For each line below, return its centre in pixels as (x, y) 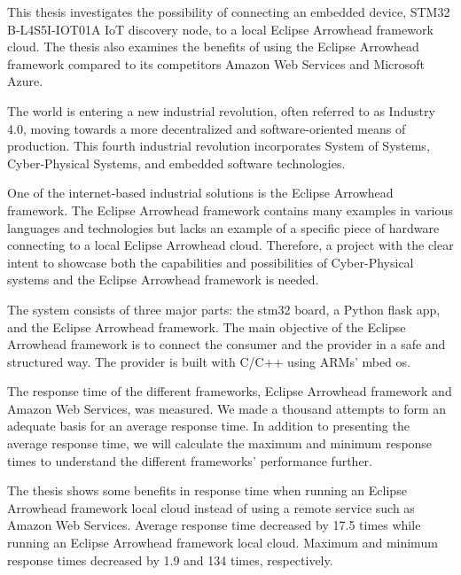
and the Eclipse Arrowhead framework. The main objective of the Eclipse (207, 326)
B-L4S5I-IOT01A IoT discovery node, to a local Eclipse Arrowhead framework (220, 29)
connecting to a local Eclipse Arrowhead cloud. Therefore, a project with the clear (230, 245)
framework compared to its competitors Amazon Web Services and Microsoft (216, 63)
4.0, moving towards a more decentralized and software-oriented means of (207, 128)
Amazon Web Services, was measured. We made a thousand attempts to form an (227, 408)
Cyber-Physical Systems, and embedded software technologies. (176, 163)
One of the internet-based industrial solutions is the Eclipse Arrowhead (200, 193)
